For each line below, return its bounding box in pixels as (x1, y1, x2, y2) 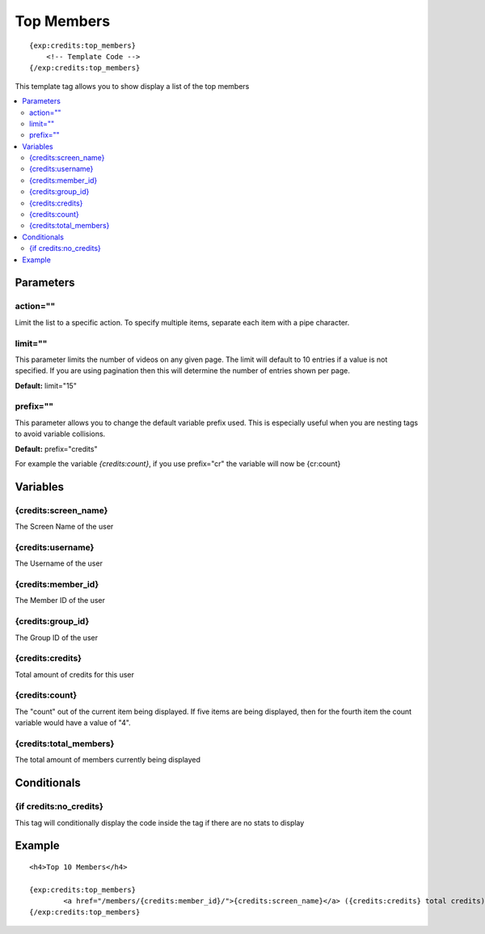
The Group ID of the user (15, 632, 99, 643)
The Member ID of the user (15, 596, 105, 605)
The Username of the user (15, 558, 103, 568)
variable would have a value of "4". (15, 718, 131, 728)
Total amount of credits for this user (15, 669, 135, 679)
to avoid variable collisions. (15, 429, 106, 439)
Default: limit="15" (15, 380, 77, 390)
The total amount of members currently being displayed (15, 755, 201, 765)
